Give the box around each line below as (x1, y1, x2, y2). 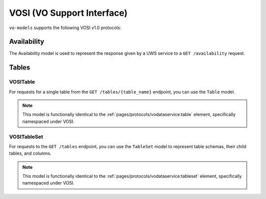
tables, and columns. (9, 151, 52, 157)
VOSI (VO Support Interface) (9, 7, 128, 18)
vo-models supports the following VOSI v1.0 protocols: (9, 25, 122, 31)
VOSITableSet (9, 133, 43, 140)
